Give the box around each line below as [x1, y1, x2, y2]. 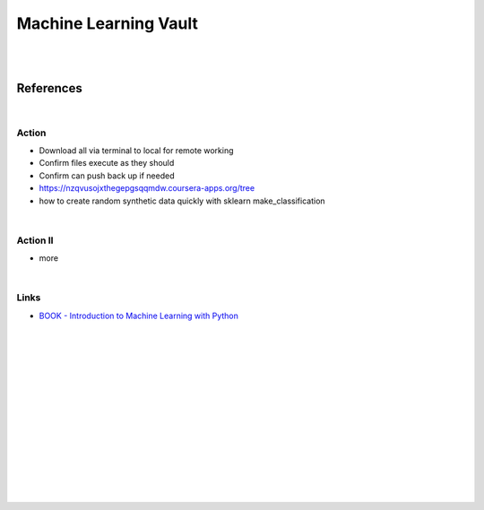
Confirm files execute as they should [39, 158, 175, 169]
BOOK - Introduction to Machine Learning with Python [39, 310, 239, 321]
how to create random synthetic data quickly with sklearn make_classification [39, 195, 326, 206]
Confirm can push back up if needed [39, 170, 175, 181]
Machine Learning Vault [16, 13, 199, 33]
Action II [16, 234, 54, 246]
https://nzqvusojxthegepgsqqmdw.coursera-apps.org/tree [39, 183, 255, 194]
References [16, 81, 82, 96]
